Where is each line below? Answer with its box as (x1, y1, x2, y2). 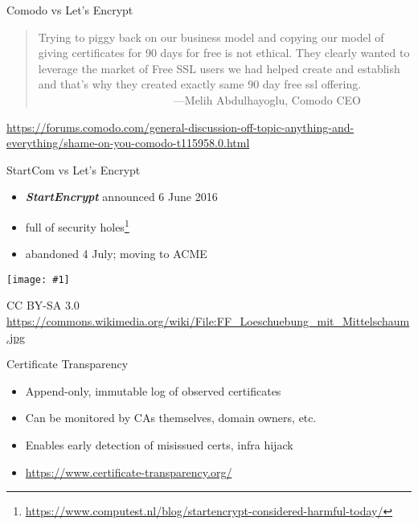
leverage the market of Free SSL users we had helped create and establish (38, 59, 400, 76)
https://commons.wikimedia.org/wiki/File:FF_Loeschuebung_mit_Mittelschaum (6, 313, 410, 330)
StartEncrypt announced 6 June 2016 (25, 188, 218, 205)
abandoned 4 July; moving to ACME (25, 245, 207, 262)
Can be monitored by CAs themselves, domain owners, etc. (25, 409, 317, 426)
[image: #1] (6, 273, 70, 285)
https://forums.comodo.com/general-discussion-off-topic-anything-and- (6, 118, 354, 135)
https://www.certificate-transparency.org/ (25, 463, 232, 480)
